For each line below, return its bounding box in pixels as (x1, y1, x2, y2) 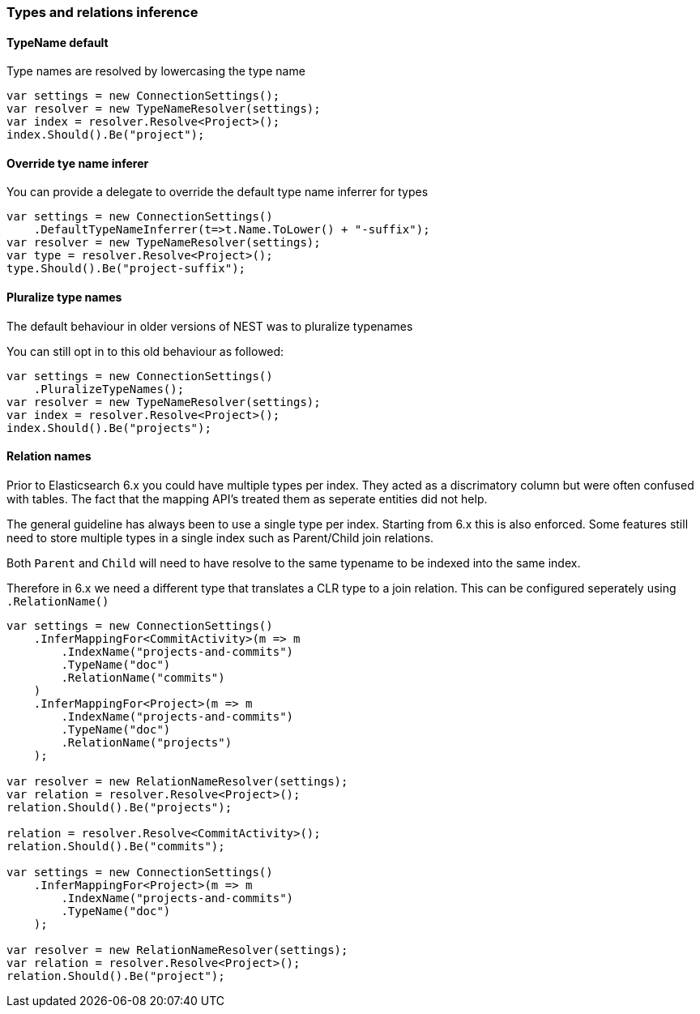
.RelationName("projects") (61, 735, 233, 749)
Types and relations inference (6, 4, 198, 20)
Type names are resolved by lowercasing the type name (6, 64, 305, 79)
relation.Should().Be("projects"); (6, 800, 233, 814)
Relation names (6, 449, 92, 464)
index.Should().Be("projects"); (6, 421, 211, 434)
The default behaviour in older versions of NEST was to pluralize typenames (6, 319, 413, 333)
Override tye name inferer (6, 156, 149, 170)
